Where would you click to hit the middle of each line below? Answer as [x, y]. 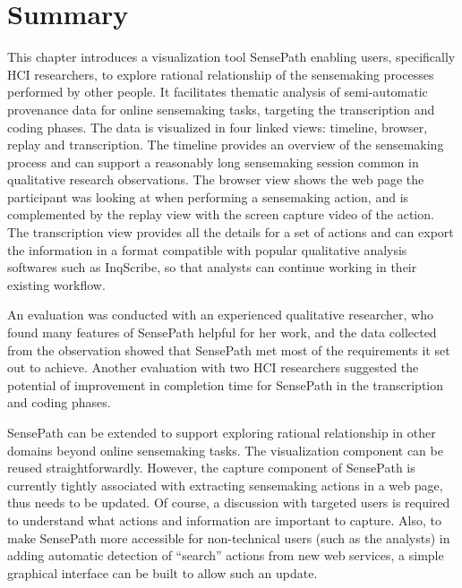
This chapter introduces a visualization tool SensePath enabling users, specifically [231, 57]
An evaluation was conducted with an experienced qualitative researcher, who [220, 315]
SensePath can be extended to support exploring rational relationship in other [222, 432]
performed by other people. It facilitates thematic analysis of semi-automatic [218, 92]
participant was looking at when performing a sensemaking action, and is [208, 196]
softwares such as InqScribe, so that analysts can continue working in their [212, 267]
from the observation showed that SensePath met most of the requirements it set [229, 349]
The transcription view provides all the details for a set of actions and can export [231, 232]
